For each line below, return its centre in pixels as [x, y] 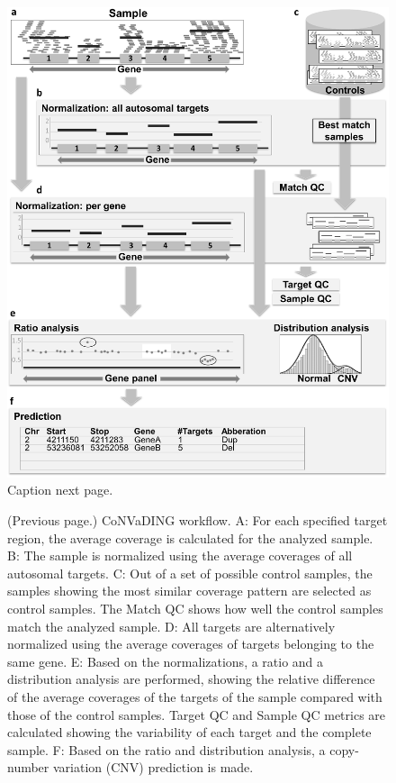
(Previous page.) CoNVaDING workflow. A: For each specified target [198, 520]
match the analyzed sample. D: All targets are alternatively [171, 626]
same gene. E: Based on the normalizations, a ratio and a [166, 661]
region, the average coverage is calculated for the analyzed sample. [190, 537]
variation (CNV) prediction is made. [153, 767]
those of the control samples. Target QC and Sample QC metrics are [197, 714]
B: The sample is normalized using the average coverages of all [180, 555]
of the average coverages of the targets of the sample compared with [195, 696]
